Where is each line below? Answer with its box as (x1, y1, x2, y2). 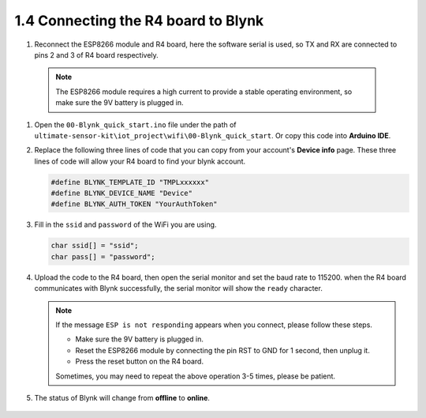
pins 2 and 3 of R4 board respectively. (34, 50, 159, 59)
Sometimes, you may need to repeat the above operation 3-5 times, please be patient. (55, 371, 335, 381)
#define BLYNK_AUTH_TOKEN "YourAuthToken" (50, 200, 218, 209)
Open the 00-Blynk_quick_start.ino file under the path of (34, 119, 237, 130)
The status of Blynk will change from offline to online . (34, 393, 211, 402)
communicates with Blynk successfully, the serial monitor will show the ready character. (34, 284, 323, 293)
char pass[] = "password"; (50, 252, 155, 261)
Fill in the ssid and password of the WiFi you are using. (34, 220, 217, 229)
